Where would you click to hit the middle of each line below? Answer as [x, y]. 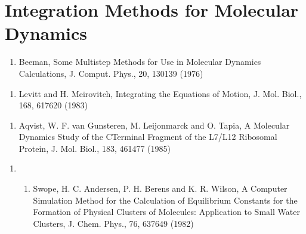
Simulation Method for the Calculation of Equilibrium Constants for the [165, 200]
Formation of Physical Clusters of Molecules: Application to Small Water [166, 212]
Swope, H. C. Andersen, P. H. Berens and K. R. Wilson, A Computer [160, 188]
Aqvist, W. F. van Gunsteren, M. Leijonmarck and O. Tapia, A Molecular [154, 125]
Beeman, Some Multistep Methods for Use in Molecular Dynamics [140, 62]
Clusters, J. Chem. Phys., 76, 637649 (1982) [113, 223]
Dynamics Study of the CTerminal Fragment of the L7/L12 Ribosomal [148, 137]
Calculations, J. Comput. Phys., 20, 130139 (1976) [111, 73]
